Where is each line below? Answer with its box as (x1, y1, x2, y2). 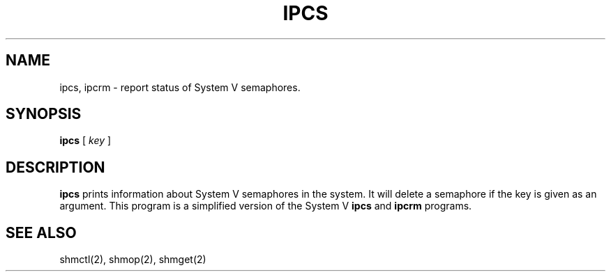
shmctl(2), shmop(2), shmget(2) (59, 253, 206, 266)
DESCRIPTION (6, 158, 105, 176)
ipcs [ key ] (59, 134, 112, 147)
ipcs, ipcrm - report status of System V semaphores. (59, 81, 301, 93)
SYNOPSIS (6, 105, 82, 123)
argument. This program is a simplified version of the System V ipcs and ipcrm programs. (59, 200, 472, 212)
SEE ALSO (6, 223, 77, 242)
